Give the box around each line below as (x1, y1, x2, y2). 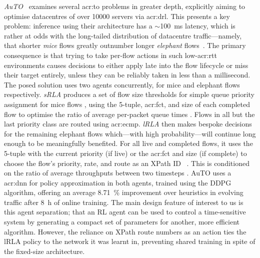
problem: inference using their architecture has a (4, 20, 152, 31)
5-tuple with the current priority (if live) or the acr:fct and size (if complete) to (4, 147, 247, 158)
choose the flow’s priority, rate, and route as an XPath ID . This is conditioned (4, 157, 249, 168)
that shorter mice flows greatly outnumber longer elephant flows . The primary (4, 40, 246, 50)
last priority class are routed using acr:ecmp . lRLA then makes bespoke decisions (4, 118, 252, 129)
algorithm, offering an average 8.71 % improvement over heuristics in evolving (4, 187, 243, 197)
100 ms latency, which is (160, 20, 235, 31)
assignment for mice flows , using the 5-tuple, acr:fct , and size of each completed (4, 98, 250, 109)
